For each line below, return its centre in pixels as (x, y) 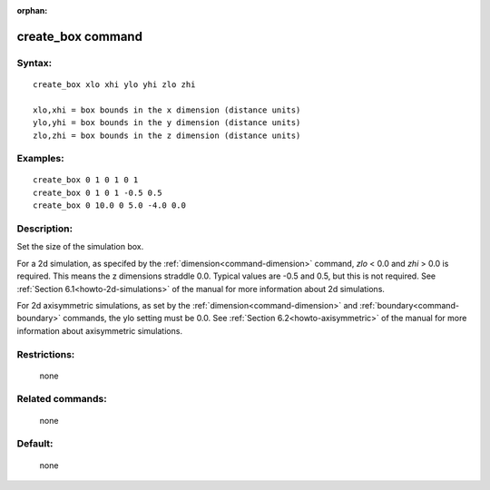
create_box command (79, 36)
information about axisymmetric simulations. (100, 330)
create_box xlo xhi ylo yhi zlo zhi (114, 84)
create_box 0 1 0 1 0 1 (86, 180)
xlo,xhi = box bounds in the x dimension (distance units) (167, 110)
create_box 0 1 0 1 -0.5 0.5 (98, 192)
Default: (35, 444)
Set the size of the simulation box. (80, 247)
